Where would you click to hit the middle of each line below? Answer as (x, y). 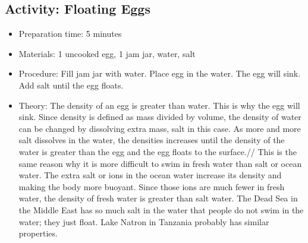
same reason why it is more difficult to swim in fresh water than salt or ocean (160, 163)
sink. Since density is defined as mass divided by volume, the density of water (160, 117)
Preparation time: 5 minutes (70, 34)
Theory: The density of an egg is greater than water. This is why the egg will (159, 105)
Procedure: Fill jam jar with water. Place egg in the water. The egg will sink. (160, 73)
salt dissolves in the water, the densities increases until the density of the (152, 140)
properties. (38, 233)
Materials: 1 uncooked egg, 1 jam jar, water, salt (107, 53)
